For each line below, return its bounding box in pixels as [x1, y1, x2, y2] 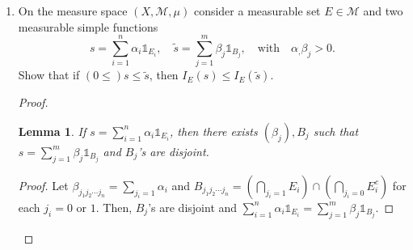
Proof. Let [18, 176, 69, 193]
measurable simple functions [18, 18, 158, 35]
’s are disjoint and [148, 198, 238, 215]
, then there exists [170, 122, 258, 139]
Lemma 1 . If [18, 122, 86, 139]
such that [313, 122, 359, 139]
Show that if [18, 66, 80, 83]
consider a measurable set [193, 2, 321, 19]
